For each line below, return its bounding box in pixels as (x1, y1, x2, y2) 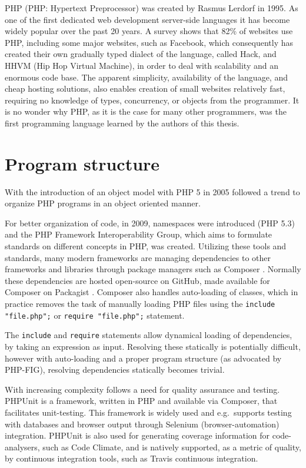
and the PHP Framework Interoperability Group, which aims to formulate (5, 228, 272, 240)
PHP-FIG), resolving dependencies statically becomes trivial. (5, 363, 225, 376)
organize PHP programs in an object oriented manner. (5, 197, 201, 209)
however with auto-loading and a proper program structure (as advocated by (5, 352, 282, 364)
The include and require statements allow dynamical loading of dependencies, (5, 329, 292, 341)
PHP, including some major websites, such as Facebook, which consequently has (5, 36, 293, 48)
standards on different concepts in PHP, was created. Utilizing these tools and (5, 240, 287, 252)
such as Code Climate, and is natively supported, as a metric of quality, (42, 440, 301, 453)
